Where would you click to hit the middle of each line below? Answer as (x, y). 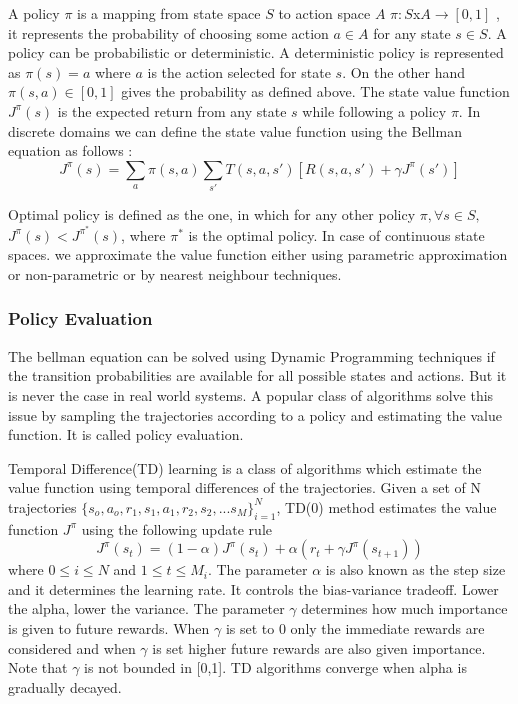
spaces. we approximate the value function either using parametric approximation (258, 254)
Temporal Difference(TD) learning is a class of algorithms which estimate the (245, 467)
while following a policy (374, 110)
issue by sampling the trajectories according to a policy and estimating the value (255, 414)
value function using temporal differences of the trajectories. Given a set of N (245, 487)
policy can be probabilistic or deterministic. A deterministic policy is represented (256, 52)
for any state (412, 32)
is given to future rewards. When (109, 628)
